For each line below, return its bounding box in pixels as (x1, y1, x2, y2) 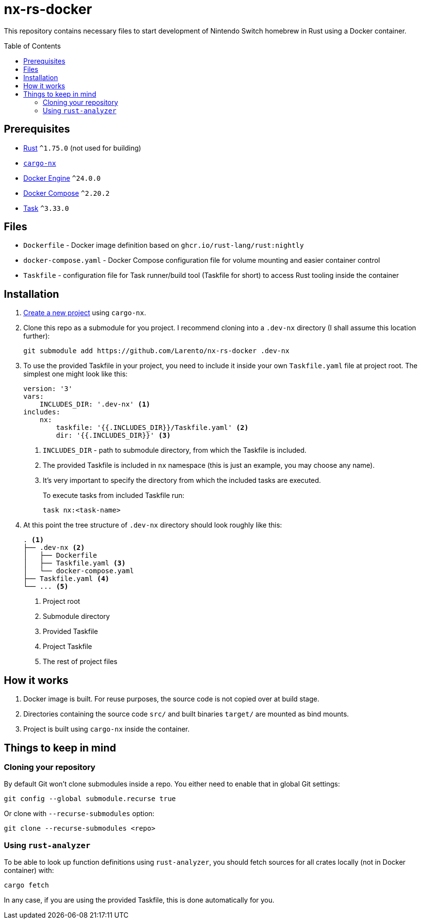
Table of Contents (4, 41, 61, 50)
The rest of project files (43, 657, 118, 666)
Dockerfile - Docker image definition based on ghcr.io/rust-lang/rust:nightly (23, 241, 304, 250)
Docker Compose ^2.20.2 (23, 188, 110, 197)
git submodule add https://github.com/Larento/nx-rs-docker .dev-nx (23, 347, 289, 355)
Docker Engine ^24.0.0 (23, 173, 101, 182)
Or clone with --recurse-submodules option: (4, 809, 154, 818)
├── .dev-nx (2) (23, 544, 85, 552)
